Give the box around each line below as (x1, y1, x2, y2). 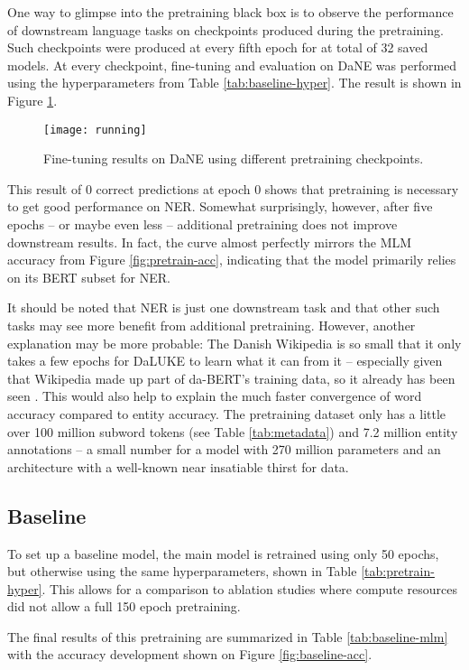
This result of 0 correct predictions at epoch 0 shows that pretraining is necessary (7, 179, 459, 198)
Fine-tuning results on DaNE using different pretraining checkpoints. (43, 149, 424, 168)
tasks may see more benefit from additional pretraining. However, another (7, 315, 416, 334)
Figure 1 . (7, 90, 58, 109)
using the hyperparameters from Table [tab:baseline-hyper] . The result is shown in (7, 73, 462, 92)
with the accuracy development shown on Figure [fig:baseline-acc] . (7, 645, 372, 664)
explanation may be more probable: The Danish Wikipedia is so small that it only (7, 333, 462, 352)
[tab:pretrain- (361, 562, 435, 581)
